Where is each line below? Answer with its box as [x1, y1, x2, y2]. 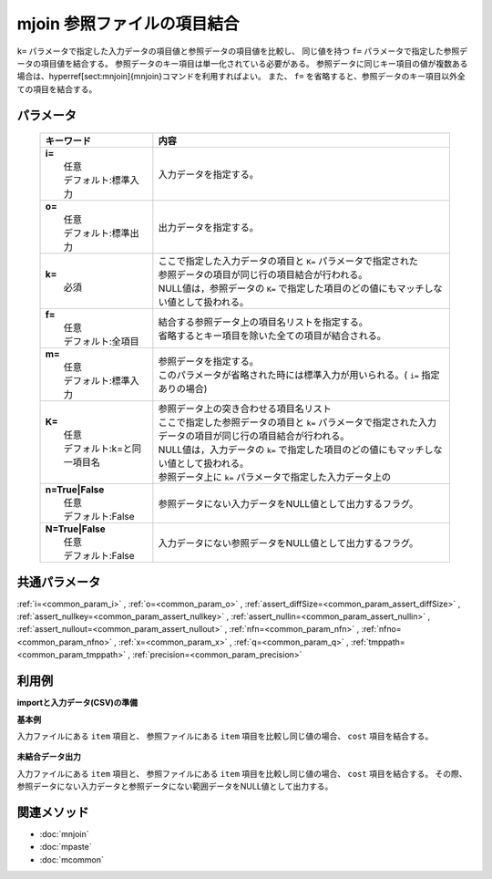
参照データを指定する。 [158, 356, 260, 368]
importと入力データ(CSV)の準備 [16, 698, 138, 708]
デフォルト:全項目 [63, 336, 140, 348]
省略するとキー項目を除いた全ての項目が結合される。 [158, 329, 387, 342]
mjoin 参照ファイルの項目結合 [16, 14, 240, 34]
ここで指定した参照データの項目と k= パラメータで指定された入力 [158, 416, 437, 429]
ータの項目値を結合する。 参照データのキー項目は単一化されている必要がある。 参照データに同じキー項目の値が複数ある [16, 57, 468, 68]
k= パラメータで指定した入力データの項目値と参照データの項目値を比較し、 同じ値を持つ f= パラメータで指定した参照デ [16, 46, 468, 57]
